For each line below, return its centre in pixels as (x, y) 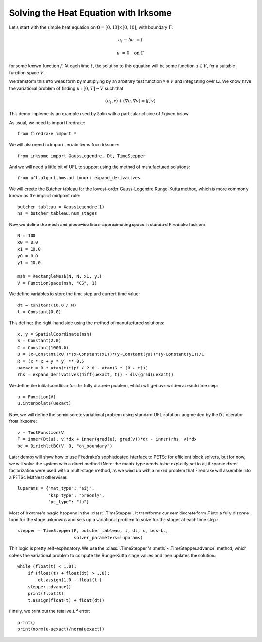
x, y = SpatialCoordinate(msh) (55, 334)
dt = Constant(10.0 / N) (47, 305)
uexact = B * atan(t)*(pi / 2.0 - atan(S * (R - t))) (83, 368)
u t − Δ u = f (130, 40)
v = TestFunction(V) (42, 432)
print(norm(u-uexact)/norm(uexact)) (61, 629)
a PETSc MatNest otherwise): (38, 477)
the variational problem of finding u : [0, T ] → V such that (66, 88)
